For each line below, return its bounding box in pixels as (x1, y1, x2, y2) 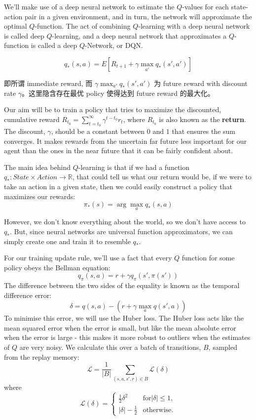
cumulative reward (4, 114, 60, 124)
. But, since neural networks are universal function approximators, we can (9, 226, 233, 236)
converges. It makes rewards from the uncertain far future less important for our (4, 135, 247, 146)
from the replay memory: (4, 351, 79, 362)
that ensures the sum (172, 126, 235, 136)
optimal (4, 21, 27, 31)
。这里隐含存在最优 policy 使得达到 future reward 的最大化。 (22, 87, 215, 98)
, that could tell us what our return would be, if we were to (72, 171, 252, 182)
